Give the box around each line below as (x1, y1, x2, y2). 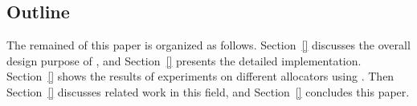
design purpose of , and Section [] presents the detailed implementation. (6, 52, 362, 69)
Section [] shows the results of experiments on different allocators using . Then (6, 68, 395, 84)
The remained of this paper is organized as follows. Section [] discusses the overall (6, 37, 411, 53)
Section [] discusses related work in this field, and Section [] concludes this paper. (6, 83, 410, 100)
